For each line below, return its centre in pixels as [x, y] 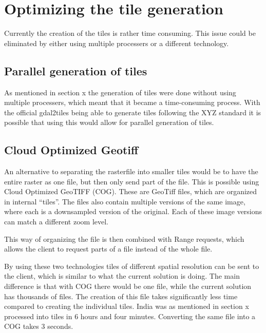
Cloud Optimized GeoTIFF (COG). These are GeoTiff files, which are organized [131, 191]
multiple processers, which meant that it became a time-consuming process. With [132, 102]
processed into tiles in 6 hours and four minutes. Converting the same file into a [130, 316]
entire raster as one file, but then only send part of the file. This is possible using [132, 181]
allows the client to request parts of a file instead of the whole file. [108, 249]
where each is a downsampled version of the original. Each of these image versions [133, 211]
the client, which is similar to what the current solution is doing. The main [122, 276]
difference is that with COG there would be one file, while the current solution [128, 286]
